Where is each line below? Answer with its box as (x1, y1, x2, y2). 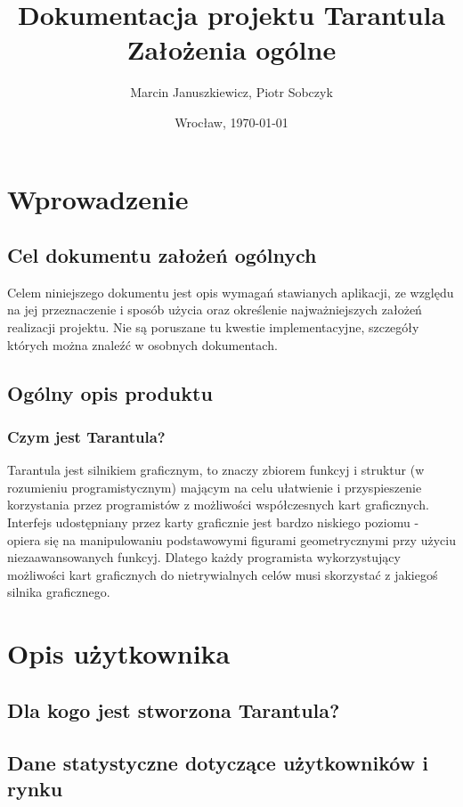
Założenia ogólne (126, 31, 337, 68)
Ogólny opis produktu (7, 379, 213, 406)
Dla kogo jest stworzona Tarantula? (7, 696, 340, 723)
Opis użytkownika (7, 635, 231, 672)
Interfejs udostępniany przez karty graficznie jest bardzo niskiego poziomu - (7, 513, 419, 532)
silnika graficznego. (7, 583, 110, 601)
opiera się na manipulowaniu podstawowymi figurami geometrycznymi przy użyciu (7, 530, 456, 549)
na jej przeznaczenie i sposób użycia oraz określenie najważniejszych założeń (7, 300, 422, 319)
